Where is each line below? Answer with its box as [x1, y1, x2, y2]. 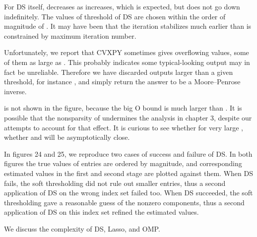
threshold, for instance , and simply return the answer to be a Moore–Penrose [4, 76, 241, 87]
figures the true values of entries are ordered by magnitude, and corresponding [4, 158, 242, 169]
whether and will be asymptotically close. [4, 132, 130, 142]
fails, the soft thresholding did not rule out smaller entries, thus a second [4, 178, 226, 188]
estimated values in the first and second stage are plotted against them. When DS [4, 168, 253, 178]
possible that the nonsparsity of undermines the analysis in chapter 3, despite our [4, 112, 252, 122]
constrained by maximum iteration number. [4, 30, 136, 41]
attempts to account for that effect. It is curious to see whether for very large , [4, 122, 243, 132]
